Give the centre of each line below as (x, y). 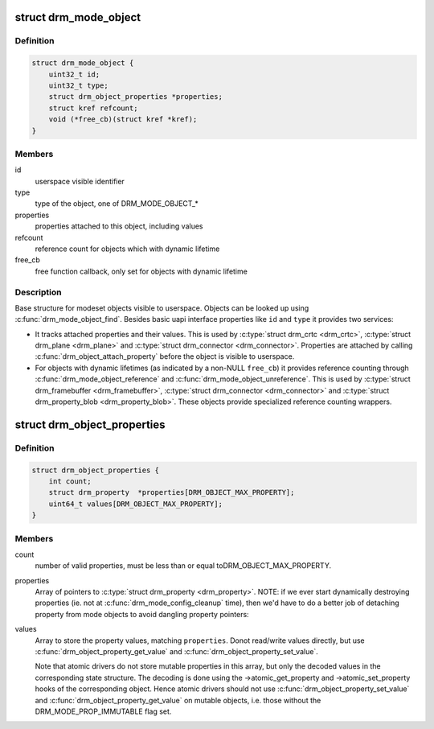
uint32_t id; (74, 74)
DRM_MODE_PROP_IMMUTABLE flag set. (103, 711)
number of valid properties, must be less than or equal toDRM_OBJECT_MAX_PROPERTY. (183, 566)
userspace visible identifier (80, 181)
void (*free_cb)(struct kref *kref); (123, 119)
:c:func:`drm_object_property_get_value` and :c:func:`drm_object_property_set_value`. (177, 652)
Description (38, 292)
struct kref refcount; (93, 108)
